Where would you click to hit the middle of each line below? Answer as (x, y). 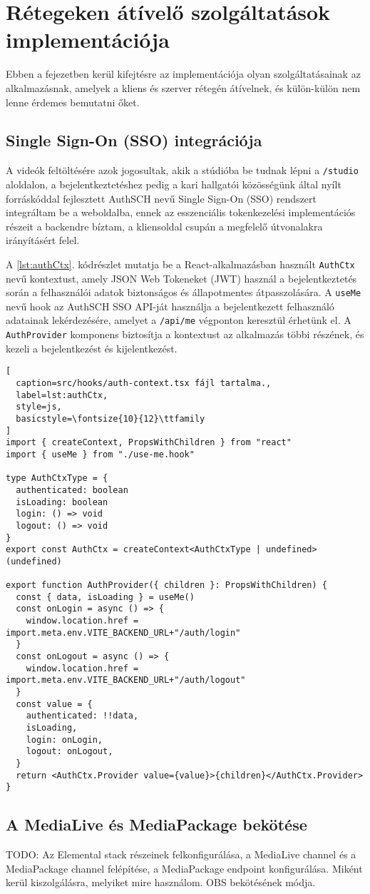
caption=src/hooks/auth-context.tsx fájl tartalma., (144, 383)
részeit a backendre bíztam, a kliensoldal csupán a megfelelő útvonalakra (164, 226)
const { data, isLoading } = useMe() (105, 597)
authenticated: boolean (72, 490)
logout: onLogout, (70, 752)
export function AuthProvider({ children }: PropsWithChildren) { (167, 585)
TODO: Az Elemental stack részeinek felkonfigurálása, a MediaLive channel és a (181, 854)
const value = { (54, 704)
